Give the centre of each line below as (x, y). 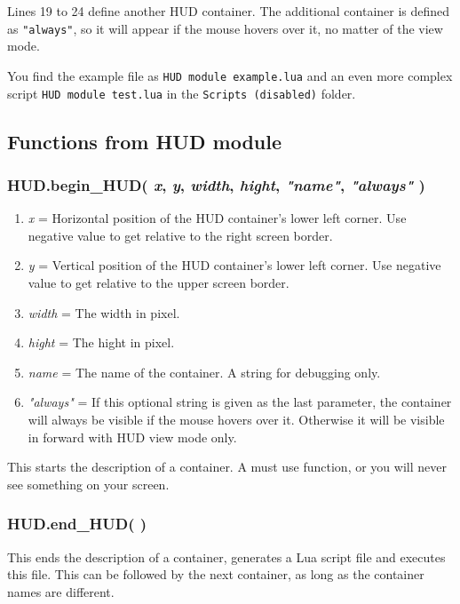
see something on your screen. (88, 484)
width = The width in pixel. (104, 312)
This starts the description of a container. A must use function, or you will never (227, 467)
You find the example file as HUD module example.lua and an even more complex (230, 75)
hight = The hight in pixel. (101, 342)
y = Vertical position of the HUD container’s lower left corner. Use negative (234, 265)
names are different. (61, 591)
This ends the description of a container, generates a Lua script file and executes (226, 556)
